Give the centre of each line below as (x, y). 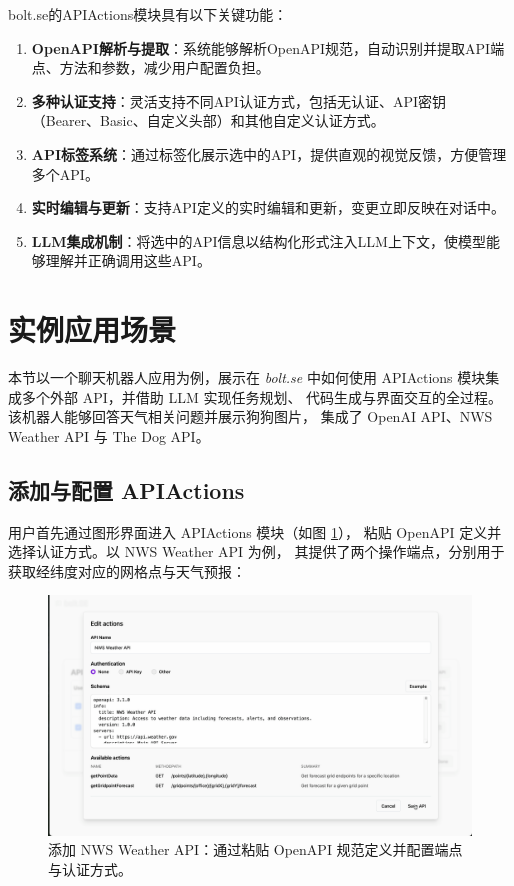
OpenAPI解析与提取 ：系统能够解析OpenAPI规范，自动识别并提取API (261, 47)
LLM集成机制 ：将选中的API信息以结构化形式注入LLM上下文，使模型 (258, 240)
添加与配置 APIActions (126, 489)
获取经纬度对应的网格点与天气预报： (127, 570)
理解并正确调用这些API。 (128, 260)
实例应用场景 (92, 329)
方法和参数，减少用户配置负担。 (164, 67)
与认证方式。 (90, 868)
